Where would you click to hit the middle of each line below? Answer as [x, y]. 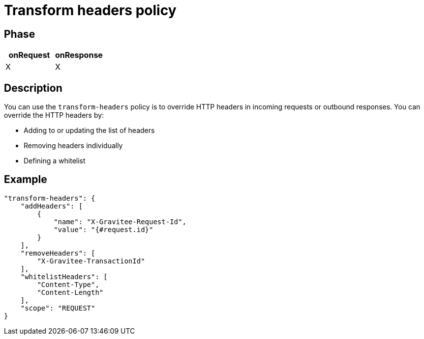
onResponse [79, 55]
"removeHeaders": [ [58, 253]
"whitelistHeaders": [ [64, 276]
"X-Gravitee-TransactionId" [91, 261]
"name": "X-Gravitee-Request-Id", [120, 222]
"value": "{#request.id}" [104, 229]
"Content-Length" [70, 292]
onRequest [29, 55]
